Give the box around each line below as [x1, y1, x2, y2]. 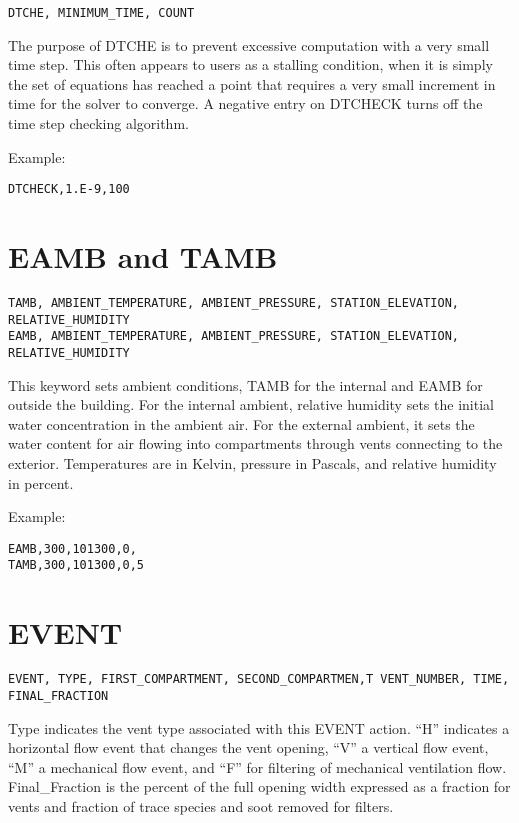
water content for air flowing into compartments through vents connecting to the [8, 433, 503, 454]
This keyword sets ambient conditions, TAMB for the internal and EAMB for [8, 374, 483, 395]
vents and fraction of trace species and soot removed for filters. [8, 795, 394, 816]
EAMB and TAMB [8, 236, 278, 277]
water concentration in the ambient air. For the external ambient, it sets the [8, 413, 475, 434]
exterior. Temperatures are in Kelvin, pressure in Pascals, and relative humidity [8, 453, 497, 473]
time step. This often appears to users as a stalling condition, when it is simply [8, 54, 493, 75]
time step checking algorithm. [8, 113, 189, 134]
